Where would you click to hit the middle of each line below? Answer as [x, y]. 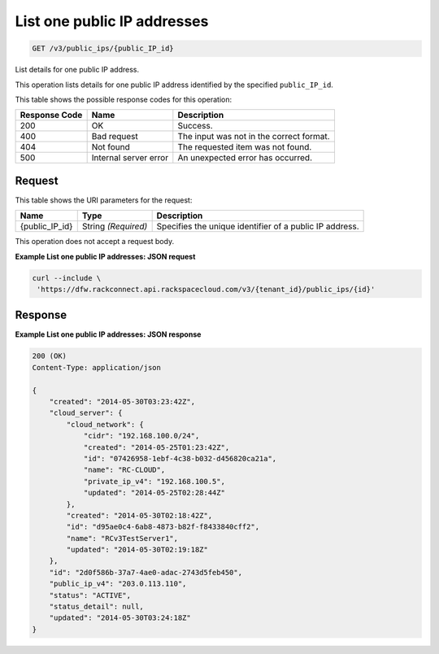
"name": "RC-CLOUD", [124, 470]
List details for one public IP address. [77, 70]
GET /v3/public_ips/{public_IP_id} [103, 48]
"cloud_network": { [105, 424]
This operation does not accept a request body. [95, 242]
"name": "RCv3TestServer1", [122, 538]
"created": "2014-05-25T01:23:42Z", [156, 447]
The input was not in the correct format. [254, 137]
